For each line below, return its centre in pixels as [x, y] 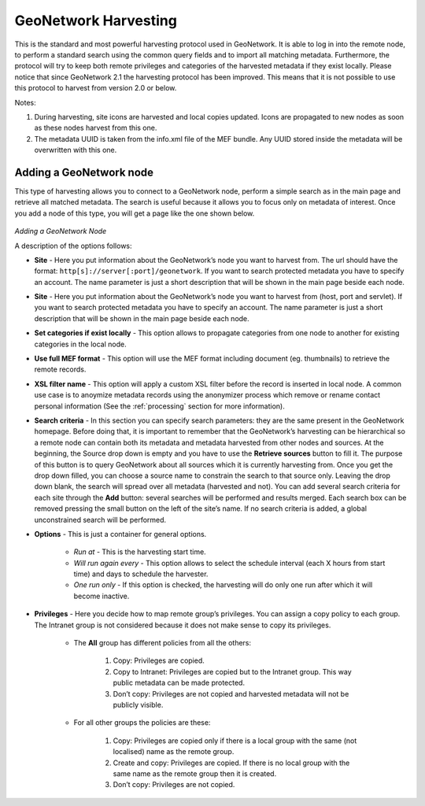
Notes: [25, 102]
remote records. [60, 369]
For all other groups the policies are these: [142, 723]
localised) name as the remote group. [174, 752]
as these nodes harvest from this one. [96, 128]
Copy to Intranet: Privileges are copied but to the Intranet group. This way [232, 671]
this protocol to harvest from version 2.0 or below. [96, 88]
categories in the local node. [80, 344]
